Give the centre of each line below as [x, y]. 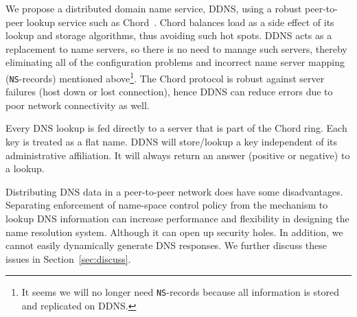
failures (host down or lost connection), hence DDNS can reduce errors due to [169, 92]
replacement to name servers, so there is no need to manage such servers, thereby [176, 48]
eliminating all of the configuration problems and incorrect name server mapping [175, 62]
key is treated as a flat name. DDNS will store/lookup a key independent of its [171, 142]
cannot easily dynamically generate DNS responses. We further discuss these [166, 245]
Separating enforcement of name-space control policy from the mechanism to [167, 205]
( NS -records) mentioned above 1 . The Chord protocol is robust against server [165, 77]
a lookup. [25, 168]
